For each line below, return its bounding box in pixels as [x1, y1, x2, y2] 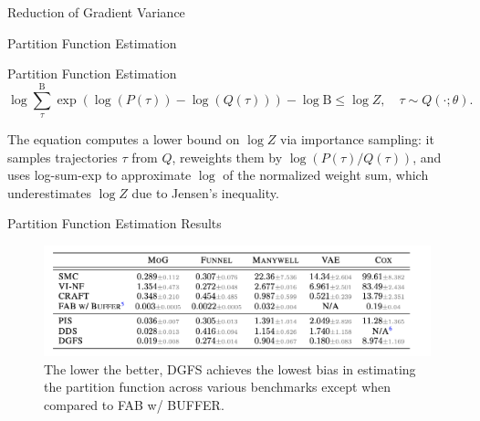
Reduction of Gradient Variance [7, 3, 185, 21]
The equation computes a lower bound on [7, 129, 240, 148]
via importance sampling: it [280, 129, 434, 148]
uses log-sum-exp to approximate [7, 165, 192, 184]
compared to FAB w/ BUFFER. [44, 395, 224, 414]
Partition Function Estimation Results [7, 214, 222, 233]
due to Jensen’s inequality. [131, 183, 279, 202]
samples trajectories [7, 147, 118, 166]
